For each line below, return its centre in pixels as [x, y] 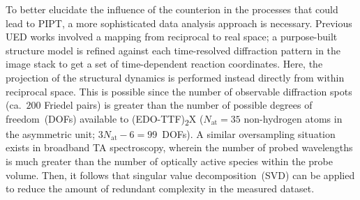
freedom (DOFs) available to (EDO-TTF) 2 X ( [105, 119]
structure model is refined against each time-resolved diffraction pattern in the [173, 50]
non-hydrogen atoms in [293, 118]
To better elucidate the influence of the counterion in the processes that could [172, 9]
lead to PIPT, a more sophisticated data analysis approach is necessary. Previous [179, 23]
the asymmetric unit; [51, 133]
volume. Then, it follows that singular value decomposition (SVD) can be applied [180, 175]
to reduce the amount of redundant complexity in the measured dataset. [160, 189]
